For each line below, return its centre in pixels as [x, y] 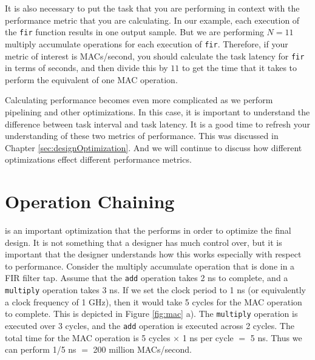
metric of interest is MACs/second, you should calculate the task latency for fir [155, 56]
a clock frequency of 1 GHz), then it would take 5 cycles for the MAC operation [154, 301]
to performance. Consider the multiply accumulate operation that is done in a [150, 266]
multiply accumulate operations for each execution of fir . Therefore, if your [147, 43]
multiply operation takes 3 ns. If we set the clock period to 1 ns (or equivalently [155, 290]
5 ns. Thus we [276, 337]
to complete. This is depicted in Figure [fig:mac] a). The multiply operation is [151, 314]
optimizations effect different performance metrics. [98, 159]
